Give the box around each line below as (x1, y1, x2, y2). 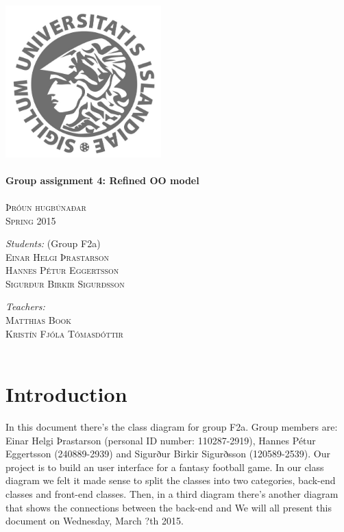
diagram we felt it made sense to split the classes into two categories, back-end (5, 473, 336, 487)
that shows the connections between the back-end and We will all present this (5, 500, 332, 514)
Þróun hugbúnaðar (5, 199, 86, 214)
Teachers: (5, 299, 45, 314)
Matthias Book (5, 313, 72, 327)
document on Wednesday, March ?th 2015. (5, 514, 184, 528)
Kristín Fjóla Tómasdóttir (5, 326, 123, 340)
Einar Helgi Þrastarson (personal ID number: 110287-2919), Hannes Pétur (5, 433, 316, 447)
